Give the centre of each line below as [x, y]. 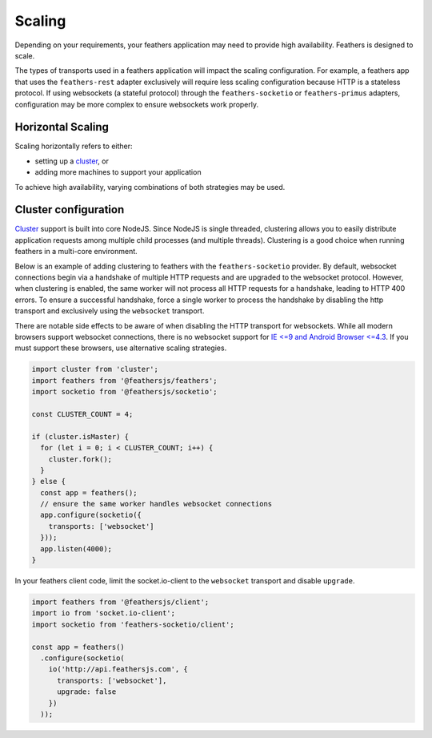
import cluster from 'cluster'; [95, 369]
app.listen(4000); [76, 548]
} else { [49, 482]
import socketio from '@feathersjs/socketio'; [124, 392]
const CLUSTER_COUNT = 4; [82, 414]
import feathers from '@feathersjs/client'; [120, 602]
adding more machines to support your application [118, 172]
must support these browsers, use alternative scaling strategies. [121, 348]
